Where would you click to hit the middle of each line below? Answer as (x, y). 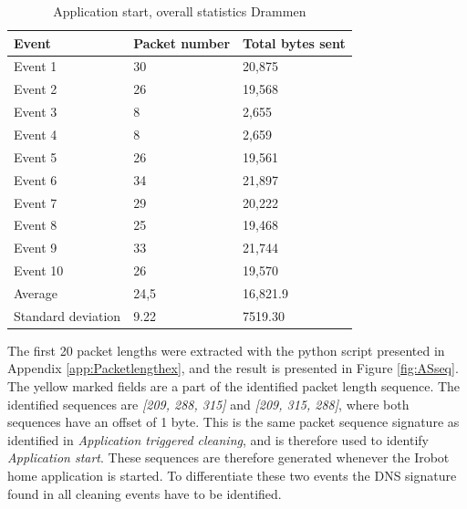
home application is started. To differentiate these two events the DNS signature (232, 475)
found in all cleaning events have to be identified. (145, 493)
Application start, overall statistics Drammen (180, 11)
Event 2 (36, 89)
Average (36, 292)
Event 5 (36, 156)
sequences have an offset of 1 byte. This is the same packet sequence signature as (233, 422)
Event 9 (36, 248)
